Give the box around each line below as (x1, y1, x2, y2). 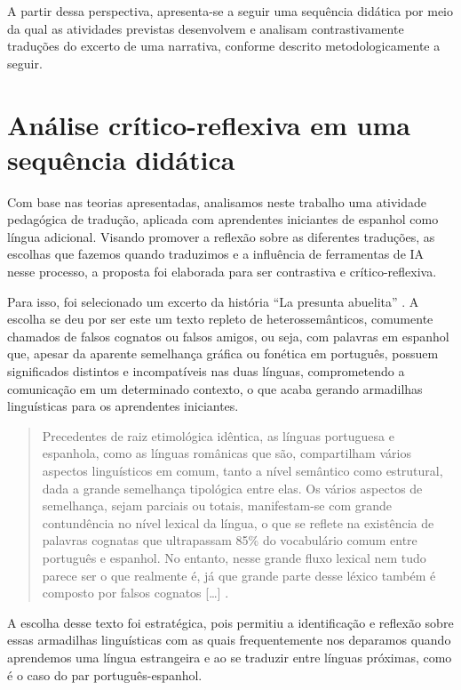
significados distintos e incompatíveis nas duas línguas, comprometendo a (7, 362, 405, 381)
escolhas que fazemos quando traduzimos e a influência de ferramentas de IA (7, 245, 425, 263)
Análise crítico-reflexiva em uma (7, 106, 410, 142)
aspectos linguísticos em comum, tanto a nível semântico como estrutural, (42, 461, 443, 479)
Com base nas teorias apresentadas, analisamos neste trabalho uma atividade (7, 192, 427, 211)
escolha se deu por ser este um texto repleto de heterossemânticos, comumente (7, 309, 433, 328)
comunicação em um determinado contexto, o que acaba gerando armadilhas (7, 379, 423, 397)
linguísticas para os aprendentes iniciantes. (7, 397, 239, 415)
